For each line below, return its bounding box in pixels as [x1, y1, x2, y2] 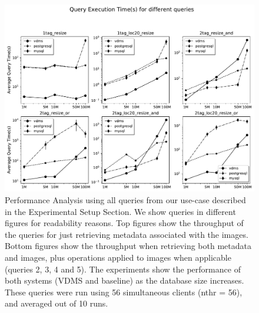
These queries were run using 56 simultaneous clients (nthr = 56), [5, 285, 243, 298]
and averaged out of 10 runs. [5, 297, 108, 309]
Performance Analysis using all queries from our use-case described [5, 194, 246, 206]
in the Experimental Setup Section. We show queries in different [5, 205, 236, 217]
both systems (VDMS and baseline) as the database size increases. [5, 274, 244, 287]
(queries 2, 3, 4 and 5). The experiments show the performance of [5, 262, 241, 275]
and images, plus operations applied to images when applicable [5, 251, 231, 263]
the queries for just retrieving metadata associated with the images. [5, 228, 248, 240]
